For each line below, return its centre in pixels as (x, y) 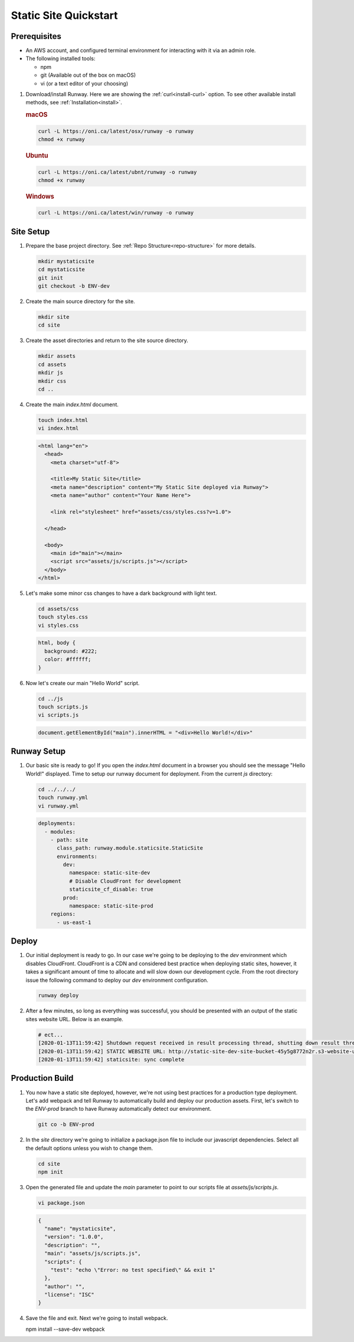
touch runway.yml (63, 798)
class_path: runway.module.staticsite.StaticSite (130, 848)
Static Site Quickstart (64, 15)
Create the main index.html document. (72, 404)
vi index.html (58, 428)
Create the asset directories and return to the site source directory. (107, 341)
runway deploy (58, 996)
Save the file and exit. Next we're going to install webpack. (97, 1318)
